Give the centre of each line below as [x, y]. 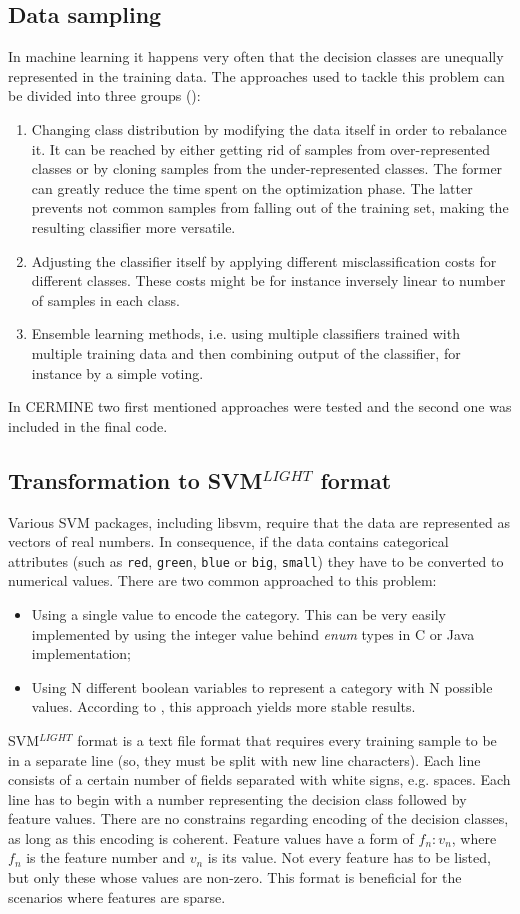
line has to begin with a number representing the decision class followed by [237, 798]
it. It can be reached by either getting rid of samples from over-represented [260, 148]
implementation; [81, 653]
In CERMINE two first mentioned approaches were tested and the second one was [260, 406]
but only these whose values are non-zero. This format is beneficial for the [235, 877]
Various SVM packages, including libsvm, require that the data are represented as [259, 521]
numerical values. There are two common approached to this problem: [222, 580]
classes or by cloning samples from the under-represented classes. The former [267, 168]
